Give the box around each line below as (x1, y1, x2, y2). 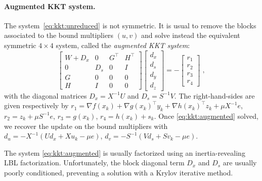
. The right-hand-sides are (174, 90, 255, 101)
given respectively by (4, 100, 69, 111)
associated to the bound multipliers (4, 30, 114, 40)
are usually (223, 157, 257, 168)
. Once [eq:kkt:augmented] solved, (154, 110, 258, 121)
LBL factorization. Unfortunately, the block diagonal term (4, 157, 185, 168)
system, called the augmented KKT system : (56, 39, 190, 50)
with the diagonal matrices (4, 90, 87, 101)
